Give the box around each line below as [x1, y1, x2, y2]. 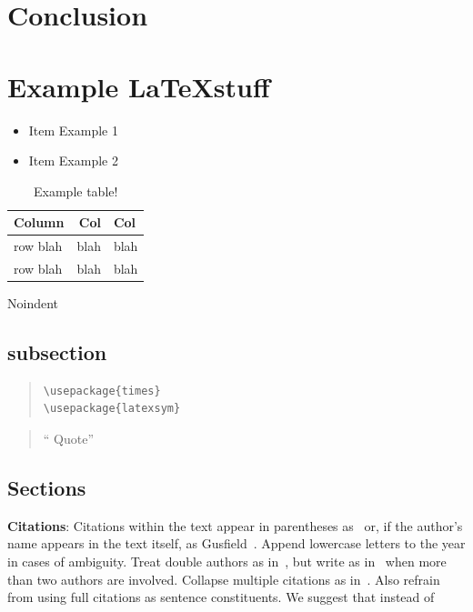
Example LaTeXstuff [7, 67, 270, 105]
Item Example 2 [28, 151, 118, 170]
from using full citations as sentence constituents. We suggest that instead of [7, 587, 435, 607]
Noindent [7, 294, 59, 313]
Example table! [34, 181, 118, 200]
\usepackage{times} [43, 384, 161, 397]
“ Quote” [43, 429, 95, 448]
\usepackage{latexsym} [43, 402, 181, 416]
